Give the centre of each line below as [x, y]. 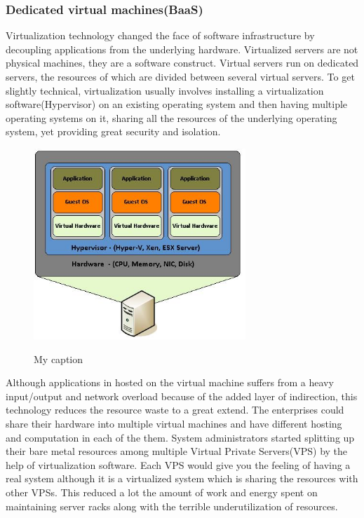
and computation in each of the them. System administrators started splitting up [180, 437]
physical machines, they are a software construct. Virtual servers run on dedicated [182, 63]
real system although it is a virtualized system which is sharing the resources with [182, 478]
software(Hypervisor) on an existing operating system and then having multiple [177, 104]
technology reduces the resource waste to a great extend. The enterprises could [175, 410]
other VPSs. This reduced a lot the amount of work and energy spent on [162, 492]
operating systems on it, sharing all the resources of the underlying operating [171, 117]
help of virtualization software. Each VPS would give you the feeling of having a [178, 464]
